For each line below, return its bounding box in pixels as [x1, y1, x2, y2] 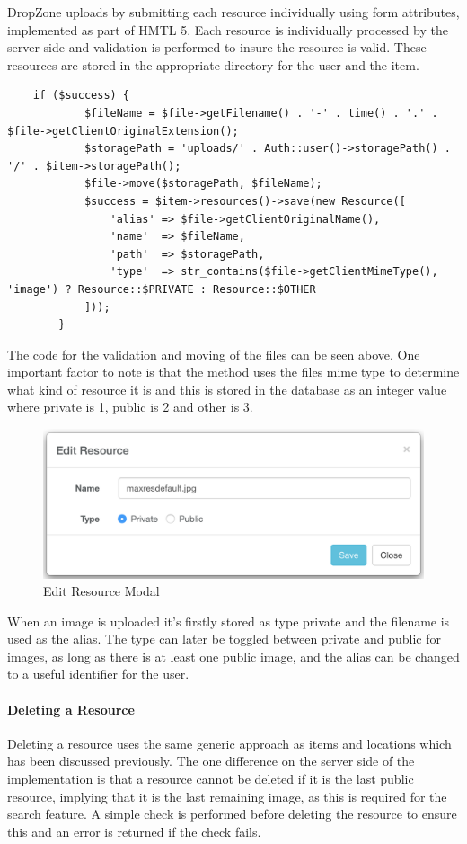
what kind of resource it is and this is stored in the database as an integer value [7, 379, 447, 398]
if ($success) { [32, 89, 130, 102]
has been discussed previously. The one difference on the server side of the [7, 751, 415, 770]
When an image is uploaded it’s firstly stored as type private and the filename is [7, 611, 450, 630]
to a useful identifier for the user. [7, 664, 189, 683]
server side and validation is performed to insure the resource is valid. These [7, 38, 427, 57]
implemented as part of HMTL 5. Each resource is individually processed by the [7, 20, 448, 39]
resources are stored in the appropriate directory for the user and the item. [7, 55, 419, 74]
